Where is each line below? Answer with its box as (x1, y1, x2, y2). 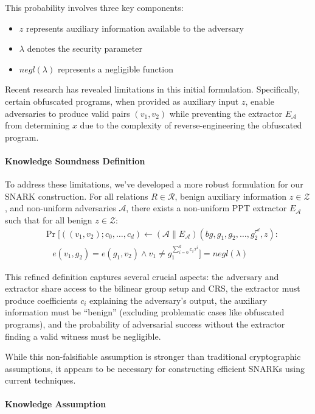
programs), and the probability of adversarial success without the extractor (5, 317, 285, 330)
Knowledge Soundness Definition (5, 154, 145, 167)
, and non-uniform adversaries (5, 202, 116, 214)
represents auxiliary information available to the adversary (26, 21, 244, 34)
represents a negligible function (57, 62, 173, 75)
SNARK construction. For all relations (5, 189, 148, 202)
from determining (5, 119, 70, 132)
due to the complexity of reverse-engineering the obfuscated (80, 119, 302, 132)
